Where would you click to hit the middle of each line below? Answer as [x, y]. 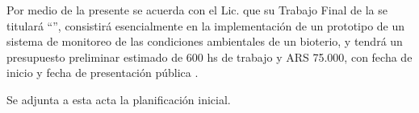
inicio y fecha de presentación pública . [103, 73]
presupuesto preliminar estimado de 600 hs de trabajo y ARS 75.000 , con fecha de [209, 56]
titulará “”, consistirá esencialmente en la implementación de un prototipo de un [206, 25]
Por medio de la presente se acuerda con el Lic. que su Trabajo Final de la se [197, 10]
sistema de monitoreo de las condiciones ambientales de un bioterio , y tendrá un [205, 41]
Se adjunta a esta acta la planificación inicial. [119, 99]
